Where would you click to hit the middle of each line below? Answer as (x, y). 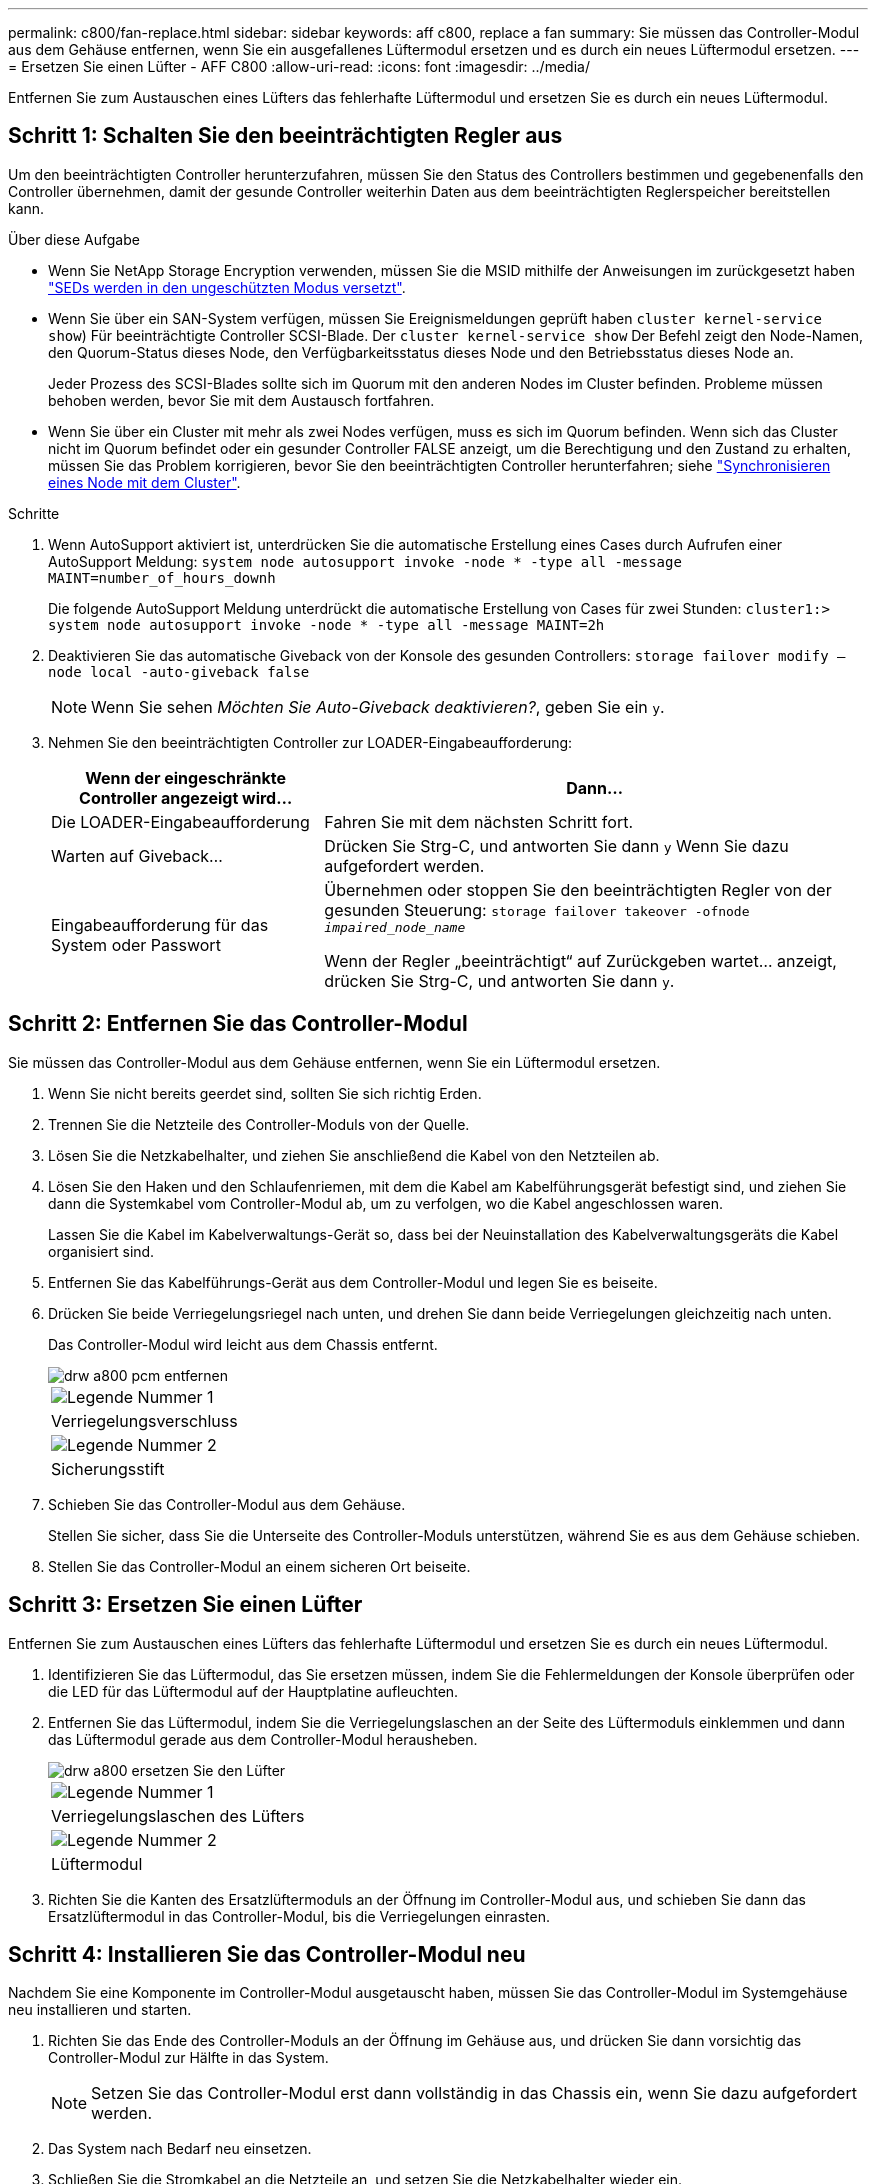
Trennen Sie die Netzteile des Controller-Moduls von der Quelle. (259, 1124)
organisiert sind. (101, 1251)
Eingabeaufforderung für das (160, 925)
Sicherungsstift (108, 1468)
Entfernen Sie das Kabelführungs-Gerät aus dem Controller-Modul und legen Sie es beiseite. (353, 1282)
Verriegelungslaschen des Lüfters (178, 1815)
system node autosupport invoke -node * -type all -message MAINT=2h (326, 624)
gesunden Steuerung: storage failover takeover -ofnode (537, 909)
